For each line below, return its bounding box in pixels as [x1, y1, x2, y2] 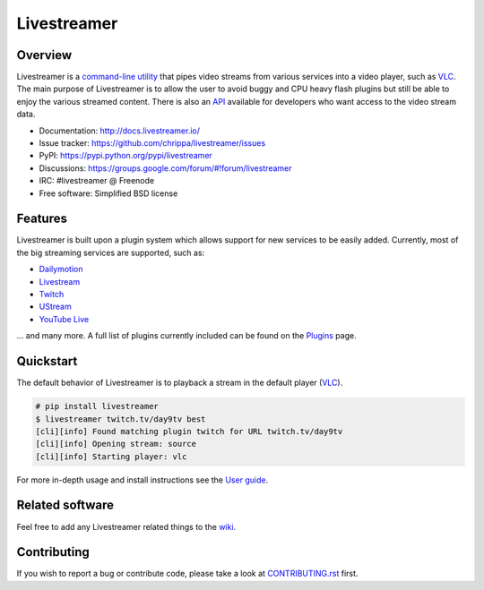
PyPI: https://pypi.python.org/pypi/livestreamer [39, 150, 212, 161]
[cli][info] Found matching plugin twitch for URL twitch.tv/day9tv [35, 426, 343, 436]
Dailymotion [39, 264, 83, 275]
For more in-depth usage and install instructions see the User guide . [16, 475, 269, 485]
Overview [16, 47, 73, 63]
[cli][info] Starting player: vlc [35, 451, 187, 461]
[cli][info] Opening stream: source [35, 439, 197, 449]
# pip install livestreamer [35, 401, 159, 412]
